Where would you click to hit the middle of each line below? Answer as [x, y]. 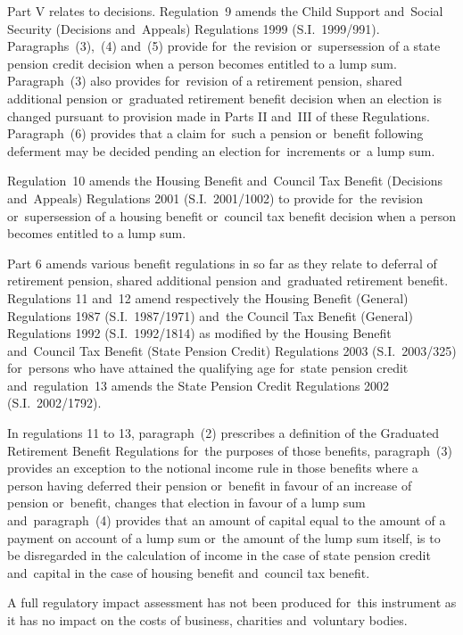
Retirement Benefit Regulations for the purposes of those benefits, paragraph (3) [230, 450]
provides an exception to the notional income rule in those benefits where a [213, 468]
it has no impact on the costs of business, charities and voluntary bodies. [207, 620]
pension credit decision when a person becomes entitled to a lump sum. [202, 63]
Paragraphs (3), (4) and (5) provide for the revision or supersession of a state [224, 46]
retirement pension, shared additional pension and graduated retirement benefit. [228, 280]
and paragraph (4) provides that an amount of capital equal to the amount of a [227, 520]
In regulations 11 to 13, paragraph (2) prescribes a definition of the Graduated [223, 433]
